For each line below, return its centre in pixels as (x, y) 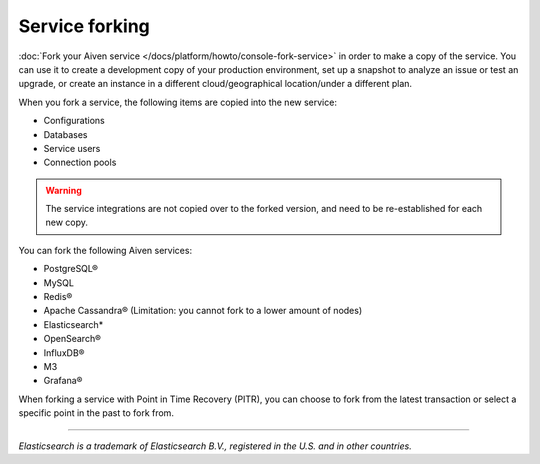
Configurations (74, 121)
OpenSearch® (72, 339)
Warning (63, 190)
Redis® (58, 297)
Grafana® (63, 381)
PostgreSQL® (71, 269)
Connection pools (80, 162)
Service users (72, 148)
